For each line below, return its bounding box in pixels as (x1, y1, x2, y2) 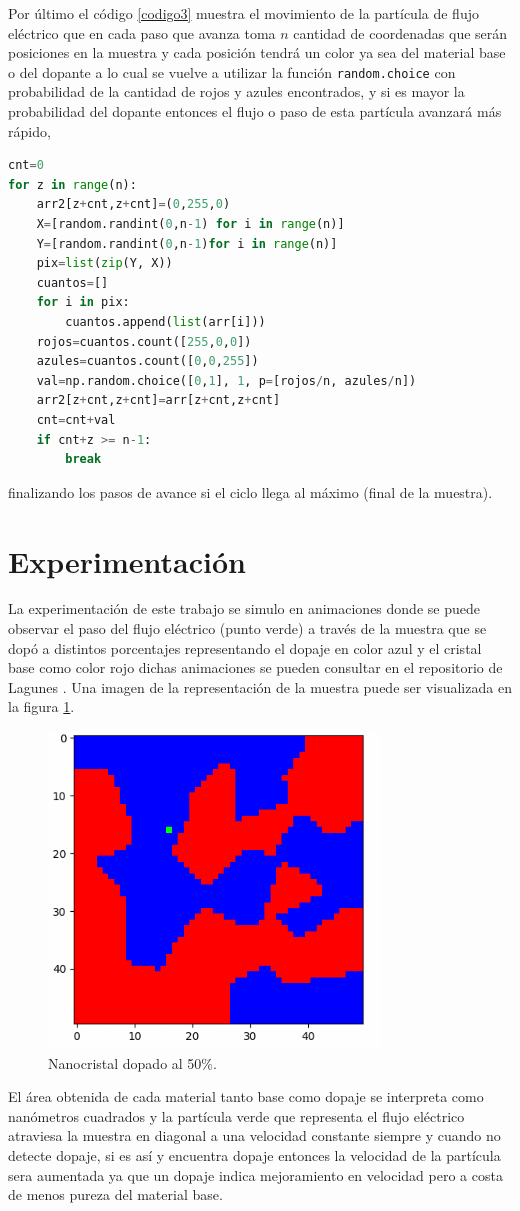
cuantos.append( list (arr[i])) (65, 314, 266, 329)
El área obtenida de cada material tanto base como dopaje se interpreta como (8, 1086, 484, 1107)
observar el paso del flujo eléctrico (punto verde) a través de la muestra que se (8, 618, 487, 639)
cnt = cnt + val (36, 412, 116, 427)
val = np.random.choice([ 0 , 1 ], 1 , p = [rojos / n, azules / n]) (36, 373, 417, 388)
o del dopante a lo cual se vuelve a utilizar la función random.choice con (8, 61, 456, 82)
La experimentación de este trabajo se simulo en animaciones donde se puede (8, 598, 480, 619)
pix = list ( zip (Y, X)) (36, 256, 173, 271)
